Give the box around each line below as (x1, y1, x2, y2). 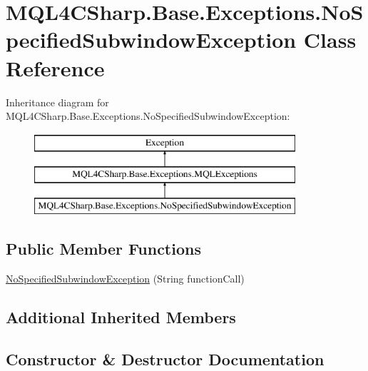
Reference (6, 53, 105, 82)
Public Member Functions (6, 238, 201, 260)
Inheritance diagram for (6, 94, 109, 109)
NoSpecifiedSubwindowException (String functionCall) (6, 270, 245, 285)
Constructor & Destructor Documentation (6, 347, 324, 370)
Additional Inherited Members (6, 305, 236, 327)
